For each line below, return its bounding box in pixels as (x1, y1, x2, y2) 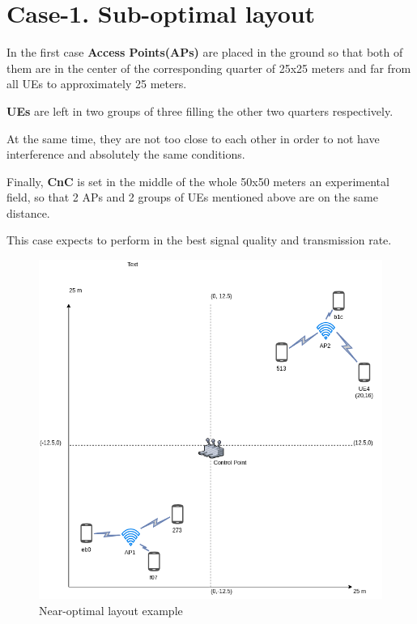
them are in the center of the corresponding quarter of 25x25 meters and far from (6, 59, 411, 76)
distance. (6, 204, 50, 221)
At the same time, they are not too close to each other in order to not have (6, 129, 380, 146)
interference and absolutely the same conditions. (6, 146, 245, 163)
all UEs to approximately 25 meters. (6, 75, 187, 92)
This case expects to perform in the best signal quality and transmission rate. (6, 231, 392, 248)
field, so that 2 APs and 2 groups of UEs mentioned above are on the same (6, 189, 378, 206)
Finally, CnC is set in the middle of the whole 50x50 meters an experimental (6, 172, 389, 189)
